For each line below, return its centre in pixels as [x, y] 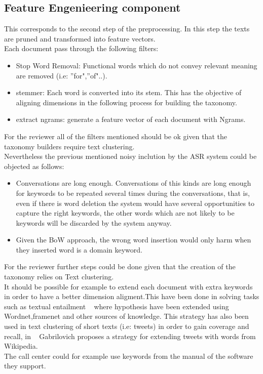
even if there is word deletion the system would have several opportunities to [135, 203]
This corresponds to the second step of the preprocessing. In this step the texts [127, 29]
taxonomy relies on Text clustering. [59, 277]
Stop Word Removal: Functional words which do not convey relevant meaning [137, 65]
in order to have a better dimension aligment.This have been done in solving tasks [132, 296]
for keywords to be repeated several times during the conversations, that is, [133, 193]
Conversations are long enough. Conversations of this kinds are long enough [134, 183]
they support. [25, 366]
